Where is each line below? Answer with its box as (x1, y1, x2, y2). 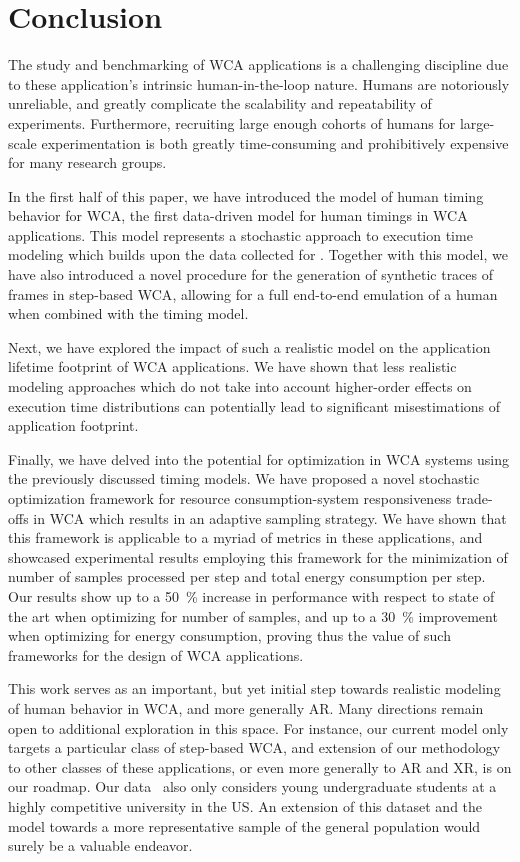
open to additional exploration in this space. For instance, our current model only (8, 717, 509, 738)
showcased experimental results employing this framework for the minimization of (8, 546, 508, 567)
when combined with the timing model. (8, 303, 249, 324)
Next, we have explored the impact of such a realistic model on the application (8, 336, 491, 357)
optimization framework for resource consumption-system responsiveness (8, 488, 452, 508)
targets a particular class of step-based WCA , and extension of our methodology (8, 737, 501, 758)
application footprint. (8, 415, 139, 436)
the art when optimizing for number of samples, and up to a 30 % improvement (8, 605, 498, 626)
